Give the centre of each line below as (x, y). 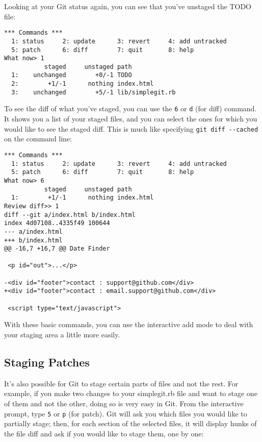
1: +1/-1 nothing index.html (83, 198)
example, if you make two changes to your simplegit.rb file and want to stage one (131, 393)
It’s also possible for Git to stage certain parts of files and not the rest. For (121, 383)
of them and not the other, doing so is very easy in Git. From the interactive (124, 403)
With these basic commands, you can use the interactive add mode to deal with (129, 324)
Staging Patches (47, 362)
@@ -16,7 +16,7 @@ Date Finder (57, 249)
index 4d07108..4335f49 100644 (57, 223)
